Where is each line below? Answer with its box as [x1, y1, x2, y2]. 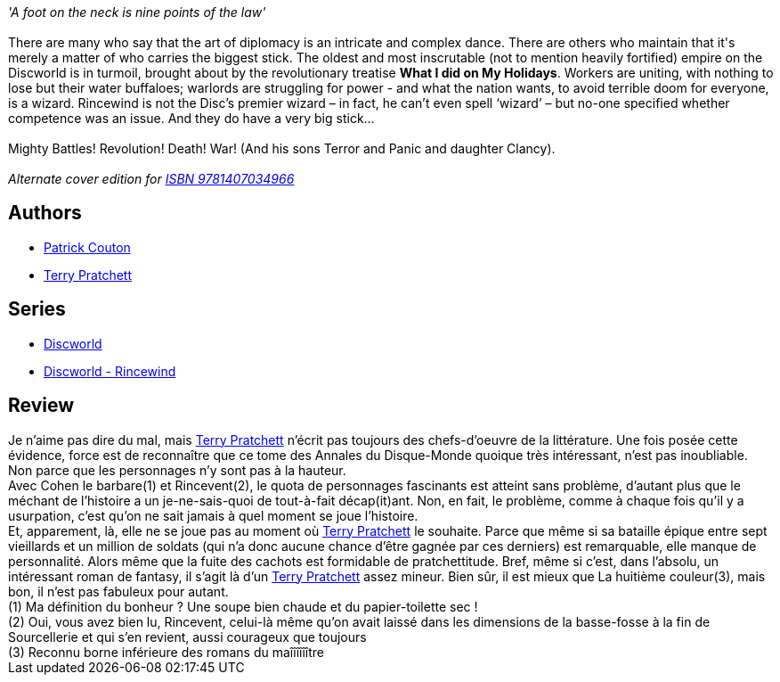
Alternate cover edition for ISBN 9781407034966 [8, 171, 295, 186]
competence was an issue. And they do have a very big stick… [8, 111, 375, 126]
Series [8, 298, 66, 321]
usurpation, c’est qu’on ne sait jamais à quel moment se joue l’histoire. [8, 507, 418, 523]
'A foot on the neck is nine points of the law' [8, 4, 266, 20]
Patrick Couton [44, 239, 131, 255]
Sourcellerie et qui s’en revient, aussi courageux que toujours [8, 629, 367, 645]
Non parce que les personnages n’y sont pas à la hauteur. [8, 462, 346, 478]
